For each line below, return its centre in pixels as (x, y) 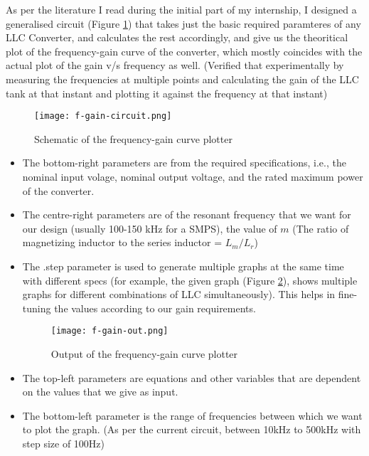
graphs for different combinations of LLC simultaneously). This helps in (179, 294)
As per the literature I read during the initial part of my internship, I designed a (181, 9)
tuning (37, 308)
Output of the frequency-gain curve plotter (144, 354)
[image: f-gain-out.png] (109, 331)
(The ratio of (321, 228)
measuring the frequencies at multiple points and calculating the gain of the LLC (182, 79)
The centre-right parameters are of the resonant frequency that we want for (187, 214)
